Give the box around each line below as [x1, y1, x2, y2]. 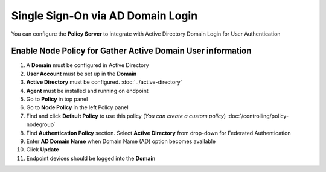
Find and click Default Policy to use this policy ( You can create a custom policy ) [26, 112, 226, 119]
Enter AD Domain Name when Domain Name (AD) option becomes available [26, 138, 216, 145]
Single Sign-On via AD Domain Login [11, 9, 198, 22]
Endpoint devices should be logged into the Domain [26, 154, 156, 162]
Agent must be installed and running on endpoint [26, 87, 149, 94]
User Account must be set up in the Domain [26, 70, 137, 77]
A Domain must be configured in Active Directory [26, 62, 149, 69]
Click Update [26, 146, 59, 153]
